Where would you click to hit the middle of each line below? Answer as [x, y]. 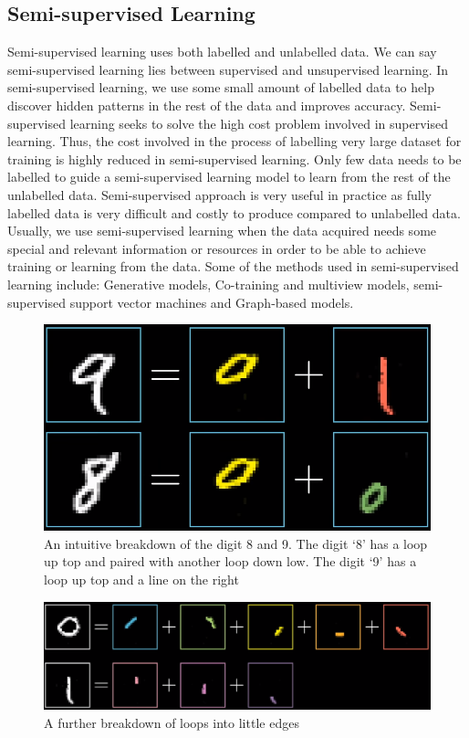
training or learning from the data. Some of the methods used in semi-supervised [233, 266]
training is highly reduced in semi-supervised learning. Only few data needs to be [234, 158]
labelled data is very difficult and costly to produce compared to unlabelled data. [234, 212]
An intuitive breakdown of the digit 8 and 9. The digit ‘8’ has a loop [236, 543]
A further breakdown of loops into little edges [172, 722]
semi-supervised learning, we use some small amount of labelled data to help [221, 87]
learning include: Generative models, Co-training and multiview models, [208, 284]
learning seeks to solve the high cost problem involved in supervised [259, 123]
